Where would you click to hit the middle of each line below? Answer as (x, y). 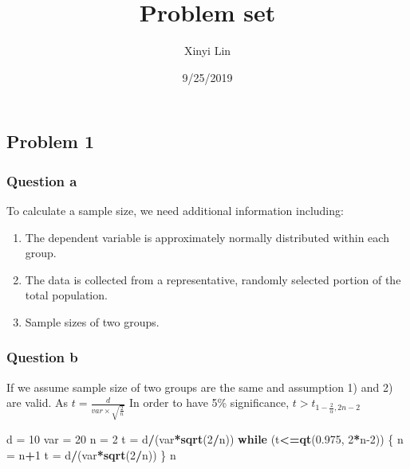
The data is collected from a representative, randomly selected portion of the (213, 279)
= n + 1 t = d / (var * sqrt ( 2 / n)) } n (91, 454)
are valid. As (37, 403)
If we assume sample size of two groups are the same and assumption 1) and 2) (200, 387)
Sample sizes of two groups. (92, 321)
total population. (66, 295)
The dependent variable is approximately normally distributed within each (207, 237)
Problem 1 (50, 141)
